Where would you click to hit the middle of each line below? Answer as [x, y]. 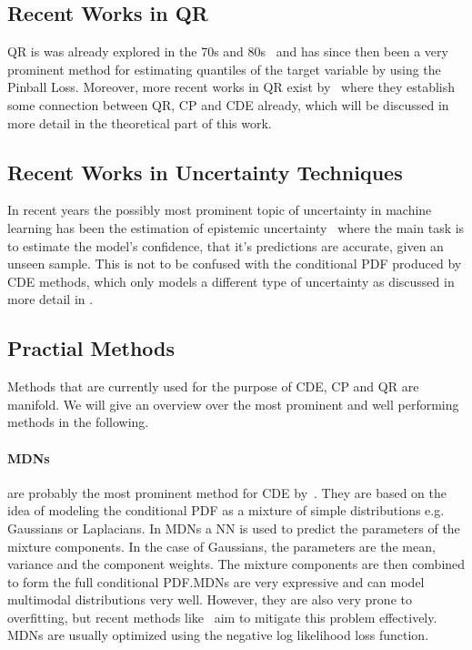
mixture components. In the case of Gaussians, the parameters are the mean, [221, 546]
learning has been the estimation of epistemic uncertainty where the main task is [236, 227]
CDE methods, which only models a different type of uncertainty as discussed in [231, 281]
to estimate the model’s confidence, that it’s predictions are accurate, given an [226, 245]
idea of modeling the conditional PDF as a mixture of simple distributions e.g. [226, 510]
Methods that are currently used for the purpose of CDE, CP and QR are [213, 386]
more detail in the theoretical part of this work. [140, 122]
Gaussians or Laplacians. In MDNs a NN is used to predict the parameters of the [234, 528]
